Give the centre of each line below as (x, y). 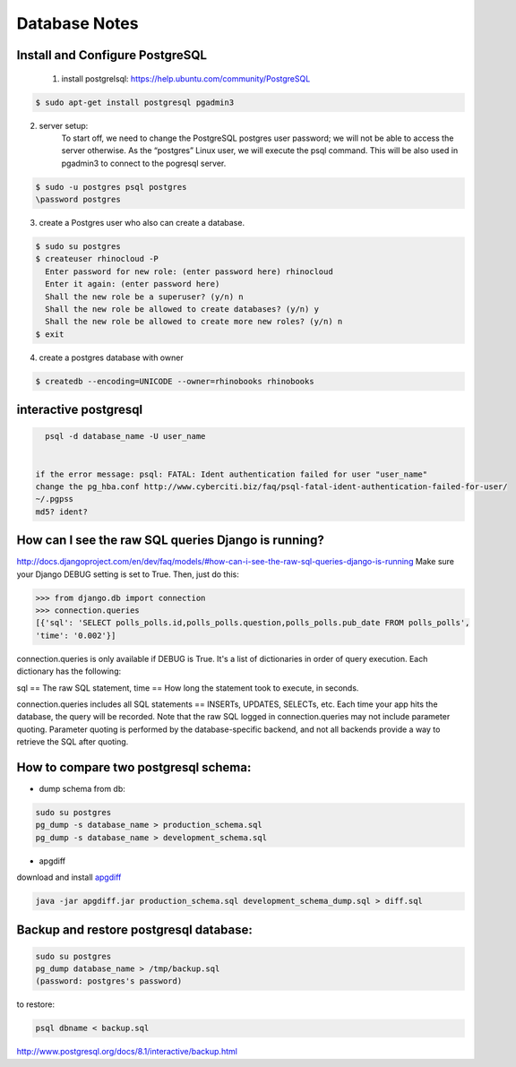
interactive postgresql (80, 410)
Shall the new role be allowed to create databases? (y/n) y (182, 309)
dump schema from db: (82, 788)
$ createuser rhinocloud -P (97, 259)
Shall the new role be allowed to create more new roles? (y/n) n (194, 322)
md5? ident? (62, 512)
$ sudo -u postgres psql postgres (111, 187)
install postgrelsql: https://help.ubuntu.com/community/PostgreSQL (186, 78)
